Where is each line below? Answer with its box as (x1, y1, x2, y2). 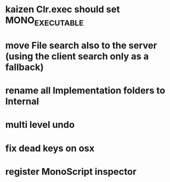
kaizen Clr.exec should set (5, 4, 120, 15)
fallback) (5, 61, 44, 73)
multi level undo (5, 119, 75, 131)
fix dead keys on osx (5, 142, 95, 154)
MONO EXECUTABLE (5, 14, 84, 28)
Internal (5, 96, 39, 107)
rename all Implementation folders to (5, 85, 165, 97)
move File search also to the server (5, 39, 157, 51)
